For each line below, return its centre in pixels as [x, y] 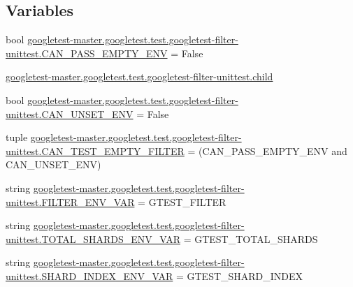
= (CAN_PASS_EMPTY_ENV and [267, 150]
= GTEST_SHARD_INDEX [239, 275]
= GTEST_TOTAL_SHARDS [251, 238]
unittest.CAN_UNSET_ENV [70, 113]
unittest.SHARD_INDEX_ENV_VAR [89, 275]
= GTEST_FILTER [182, 201]
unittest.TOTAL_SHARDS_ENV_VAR [93, 238]
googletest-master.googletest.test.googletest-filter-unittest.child [139, 76]
